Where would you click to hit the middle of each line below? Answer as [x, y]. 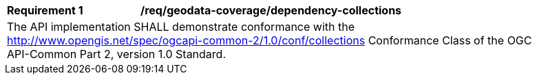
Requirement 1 [45, 10]
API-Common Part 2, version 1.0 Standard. [117, 54]
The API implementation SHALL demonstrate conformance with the [181, 27]
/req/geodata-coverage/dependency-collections [271, 10]
